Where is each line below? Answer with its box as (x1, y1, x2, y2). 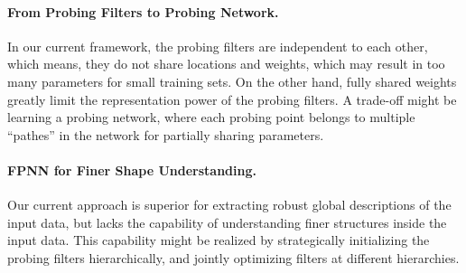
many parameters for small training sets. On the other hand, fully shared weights (7, 71, 457, 90)
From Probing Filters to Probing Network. (7, 2, 279, 21)
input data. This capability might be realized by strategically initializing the (7, 231, 430, 249)
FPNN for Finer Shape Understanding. (7, 160, 256, 179)
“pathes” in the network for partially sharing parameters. (7, 125, 324, 144)
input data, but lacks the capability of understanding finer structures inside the (7, 212, 447, 231)
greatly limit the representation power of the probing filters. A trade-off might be (7, 89, 457, 108)
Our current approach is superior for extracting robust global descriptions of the (7, 195, 452, 214)
